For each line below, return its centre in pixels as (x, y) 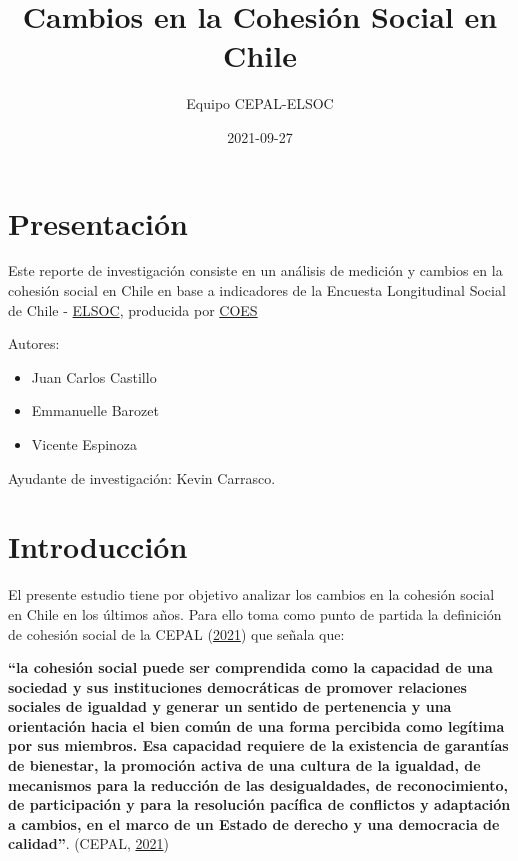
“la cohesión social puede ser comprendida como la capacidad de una (250, 667)
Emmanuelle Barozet (95, 410)
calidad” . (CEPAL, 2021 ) (88, 843)
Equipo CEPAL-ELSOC (260, 103)
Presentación (98, 222)
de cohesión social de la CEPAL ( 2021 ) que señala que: (176, 633)
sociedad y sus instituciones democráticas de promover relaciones (237, 686)
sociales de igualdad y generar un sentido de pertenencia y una (230, 706)
